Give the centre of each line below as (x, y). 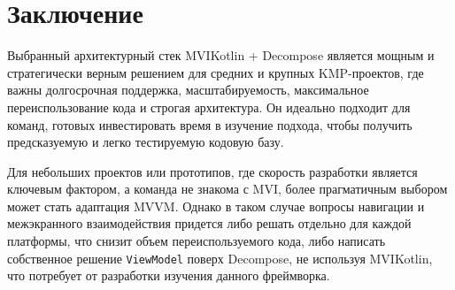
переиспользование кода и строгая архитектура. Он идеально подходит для (209, 107)
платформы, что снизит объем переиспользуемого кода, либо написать (197, 241)
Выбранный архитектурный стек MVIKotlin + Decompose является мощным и (221, 55)
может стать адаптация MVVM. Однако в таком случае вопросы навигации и (216, 206)
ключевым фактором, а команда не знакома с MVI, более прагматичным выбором (227, 189)
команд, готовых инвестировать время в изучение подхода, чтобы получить (210, 124)
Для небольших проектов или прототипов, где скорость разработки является (212, 171)
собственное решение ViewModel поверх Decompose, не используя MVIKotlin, (220, 258)
